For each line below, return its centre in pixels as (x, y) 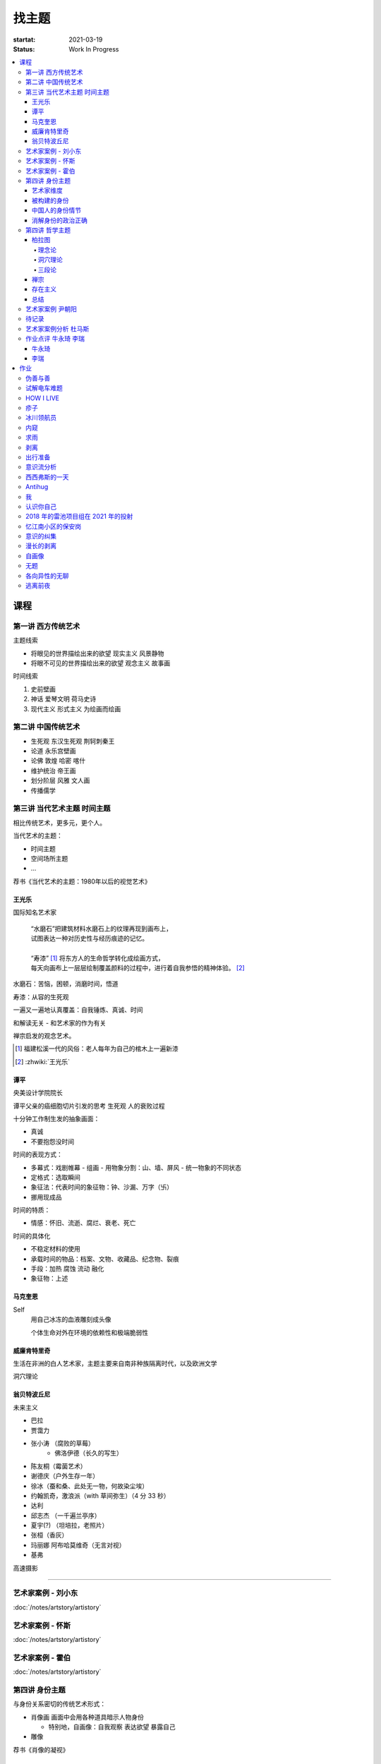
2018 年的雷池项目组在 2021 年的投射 (79, 516)
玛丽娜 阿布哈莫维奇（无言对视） (78, 1545)
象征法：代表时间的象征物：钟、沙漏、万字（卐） (102, 1187)
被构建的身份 (50, 200)
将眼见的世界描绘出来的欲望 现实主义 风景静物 (97, 653)
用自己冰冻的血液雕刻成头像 (71, 1319)
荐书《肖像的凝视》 (41, 1749)
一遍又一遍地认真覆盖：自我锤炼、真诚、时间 (78, 1010)
